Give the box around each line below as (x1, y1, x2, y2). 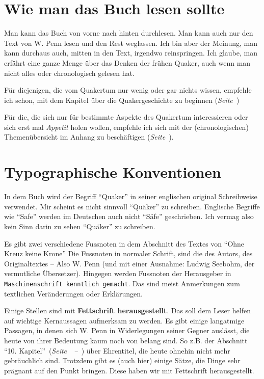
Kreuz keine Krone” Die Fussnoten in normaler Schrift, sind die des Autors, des (4, 248, 253, 259)
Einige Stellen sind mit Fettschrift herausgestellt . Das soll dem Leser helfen (4, 305, 251, 316)
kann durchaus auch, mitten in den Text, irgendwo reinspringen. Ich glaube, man (4, 47, 257, 58)
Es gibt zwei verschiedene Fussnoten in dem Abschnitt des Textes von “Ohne (4, 238, 245, 249)
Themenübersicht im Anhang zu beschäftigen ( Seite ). (4, 131, 174, 142)
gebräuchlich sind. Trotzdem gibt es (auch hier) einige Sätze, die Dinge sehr (4, 355, 241, 366)
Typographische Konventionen (4, 161, 221, 182)
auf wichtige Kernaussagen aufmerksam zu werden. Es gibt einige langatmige (4, 315, 245, 326)
